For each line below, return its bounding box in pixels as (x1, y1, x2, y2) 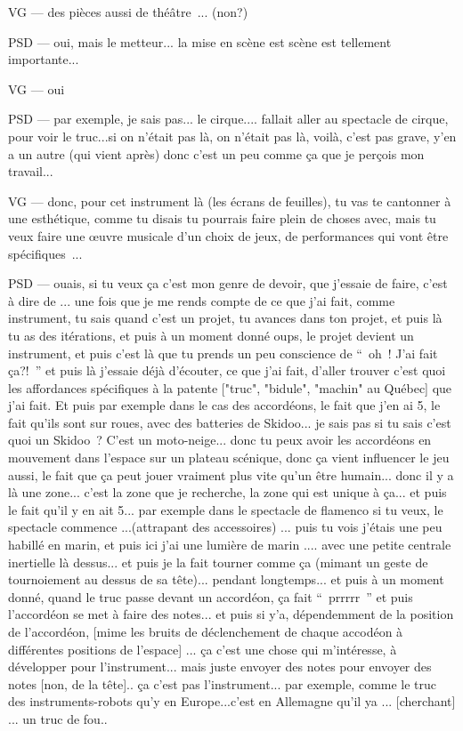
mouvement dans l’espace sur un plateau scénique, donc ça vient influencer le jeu (8, 448, 450, 467)
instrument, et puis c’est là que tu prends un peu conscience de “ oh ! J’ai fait (8, 343, 438, 362)
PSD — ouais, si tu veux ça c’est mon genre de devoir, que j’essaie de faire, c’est (8, 274, 448, 293)
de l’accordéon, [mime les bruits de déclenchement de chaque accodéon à (8, 623, 403, 640)
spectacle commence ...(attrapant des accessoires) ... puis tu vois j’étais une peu (8, 518, 443, 536)
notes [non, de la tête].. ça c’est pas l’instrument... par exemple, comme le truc (8, 674, 437, 693)
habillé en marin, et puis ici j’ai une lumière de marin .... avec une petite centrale (8, 535, 451, 554)
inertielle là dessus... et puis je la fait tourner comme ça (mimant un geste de (8, 552, 428, 571)
